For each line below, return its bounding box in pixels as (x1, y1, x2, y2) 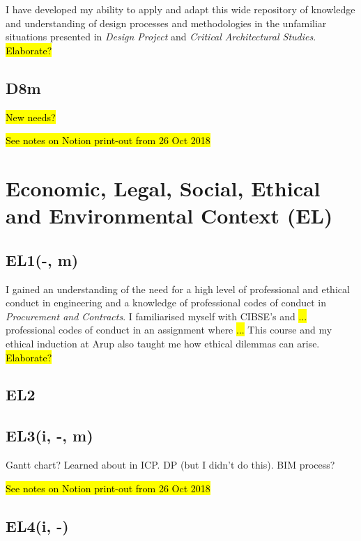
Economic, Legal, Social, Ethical (6, 173, 321, 202)
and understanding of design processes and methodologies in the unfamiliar (6, 15, 327, 30)
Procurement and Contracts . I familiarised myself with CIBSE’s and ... (6, 308, 307, 323)
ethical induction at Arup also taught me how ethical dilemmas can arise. (6, 336, 320, 350)
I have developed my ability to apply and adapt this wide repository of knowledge (6, 2, 355, 16)
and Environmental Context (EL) (6, 201, 333, 230)
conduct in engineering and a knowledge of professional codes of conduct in (6, 295, 326, 310)
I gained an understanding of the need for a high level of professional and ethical (6, 281, 350, 296)
